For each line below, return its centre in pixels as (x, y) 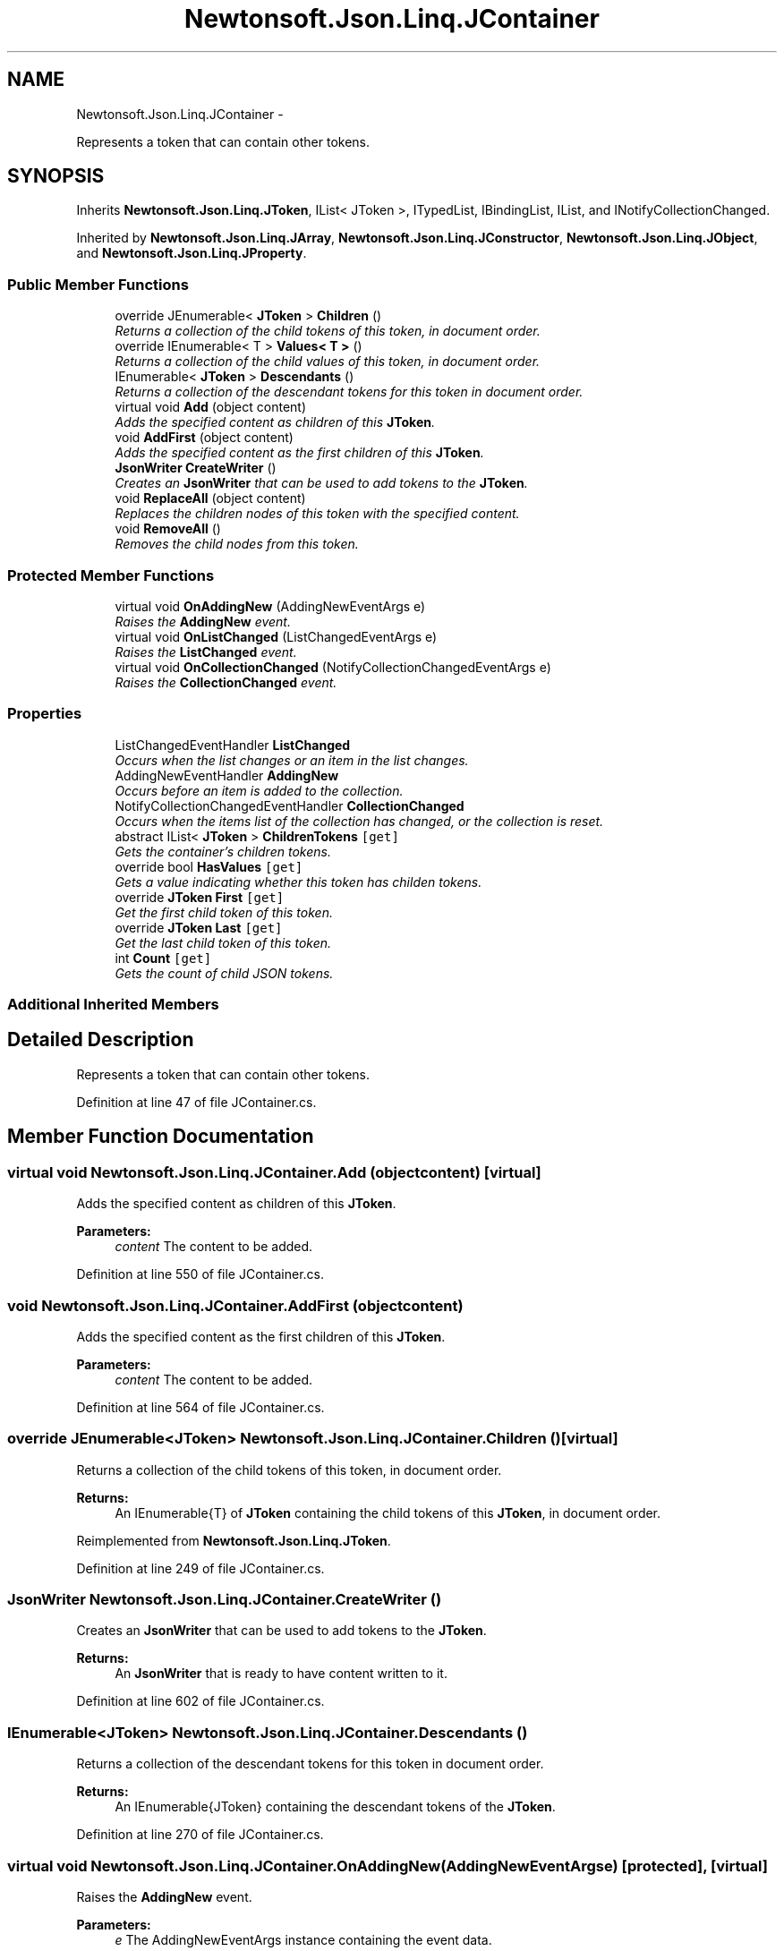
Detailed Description (101, 1040)
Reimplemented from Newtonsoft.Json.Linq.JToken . (234, 1540)
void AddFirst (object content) (204, 438)
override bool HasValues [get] (209, 866)
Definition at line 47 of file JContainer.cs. (196, 1102)
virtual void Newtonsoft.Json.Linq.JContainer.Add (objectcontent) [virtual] (274, 1172)
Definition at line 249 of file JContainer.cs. (200, 1568)
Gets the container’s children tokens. (223, 851)
